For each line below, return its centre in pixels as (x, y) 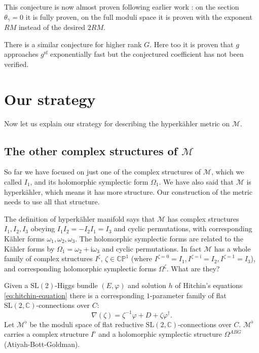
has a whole (232, 248)
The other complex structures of (91, 150)
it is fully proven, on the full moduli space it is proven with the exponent (139, 16)
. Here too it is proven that (192, 44)
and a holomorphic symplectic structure (160, 334)
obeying (43, 228)
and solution (147, 285)
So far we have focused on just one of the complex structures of (103, 172)
